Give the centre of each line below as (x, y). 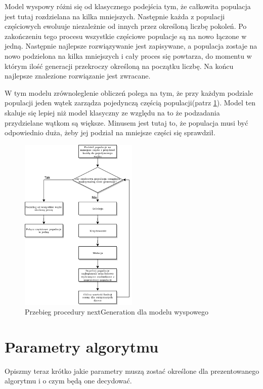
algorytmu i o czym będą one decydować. (68, 381)
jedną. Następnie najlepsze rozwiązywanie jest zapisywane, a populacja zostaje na (131, 46)
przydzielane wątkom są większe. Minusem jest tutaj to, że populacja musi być (126, 122)
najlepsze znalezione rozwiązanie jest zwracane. (78, 76)
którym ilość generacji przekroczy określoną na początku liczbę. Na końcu (119, 66)
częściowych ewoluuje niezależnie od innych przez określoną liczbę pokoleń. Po (126, 26)
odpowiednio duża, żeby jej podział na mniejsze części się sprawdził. (110, 132)
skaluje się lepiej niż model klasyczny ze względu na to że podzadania (112, 112)
